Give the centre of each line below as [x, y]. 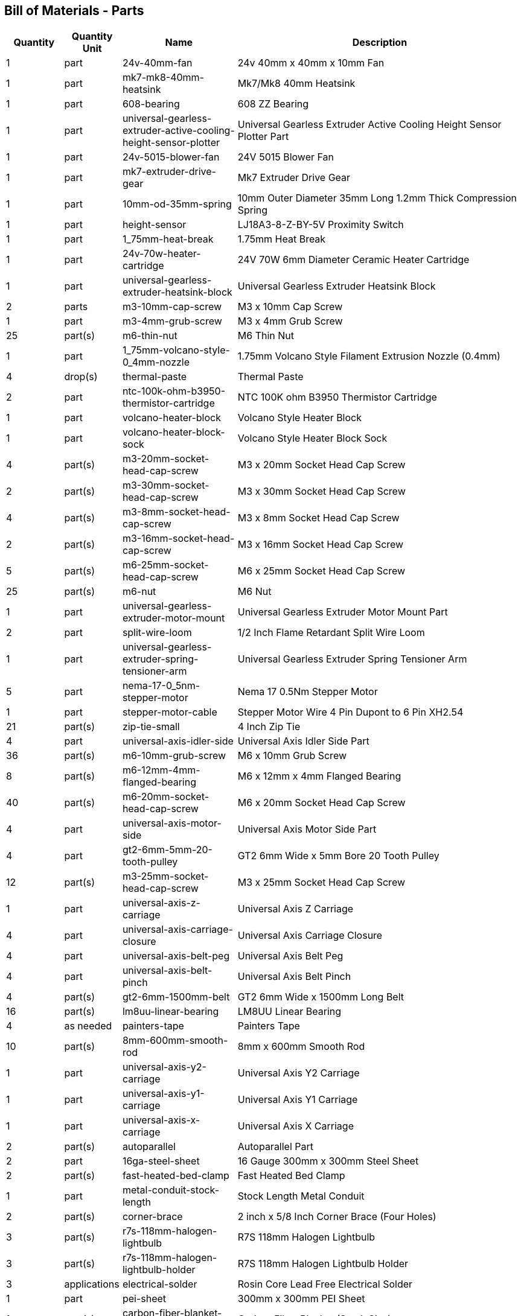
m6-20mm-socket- [166, 797]
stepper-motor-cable [170, 712]
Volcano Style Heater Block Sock [312, 438]
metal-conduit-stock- [171, 1190]
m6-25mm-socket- [165, 565]
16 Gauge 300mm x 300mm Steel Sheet [328, 1161]
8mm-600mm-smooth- [175, 1041]
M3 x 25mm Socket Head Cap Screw [321, 882]
